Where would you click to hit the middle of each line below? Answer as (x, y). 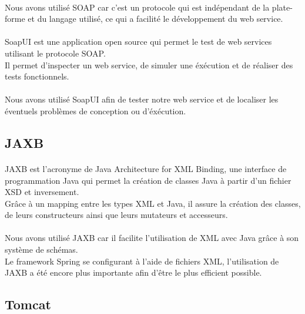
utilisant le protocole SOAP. (55, 53)
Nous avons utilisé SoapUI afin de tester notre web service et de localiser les (142, 99)
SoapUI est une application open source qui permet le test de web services (138, 42)
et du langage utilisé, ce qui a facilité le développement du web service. (155, 19)
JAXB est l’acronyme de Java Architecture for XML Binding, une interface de (146, 168)
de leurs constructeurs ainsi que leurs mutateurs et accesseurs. (116, 215)
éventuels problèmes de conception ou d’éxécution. (95, 110)
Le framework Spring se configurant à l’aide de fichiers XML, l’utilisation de (142, 261)
